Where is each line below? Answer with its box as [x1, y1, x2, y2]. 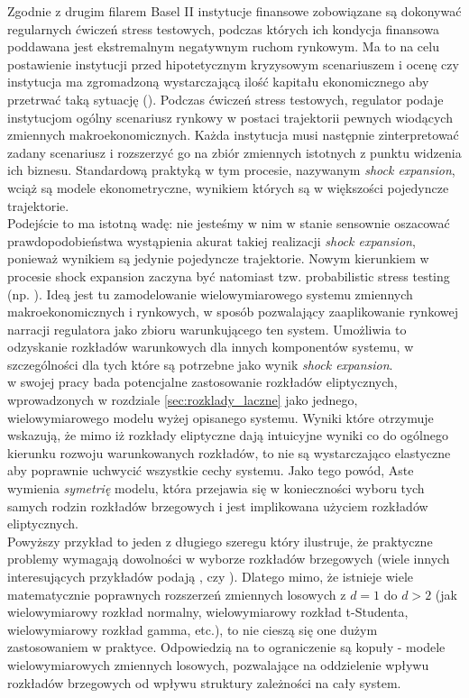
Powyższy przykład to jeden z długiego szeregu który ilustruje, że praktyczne [7, 531, 433, 550]
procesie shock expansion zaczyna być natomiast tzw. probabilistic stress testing [7, 266, 450, 285]
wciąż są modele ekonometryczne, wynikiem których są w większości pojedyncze [7, 178, 449, 197]
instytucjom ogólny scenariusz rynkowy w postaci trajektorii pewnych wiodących [7, 107, 453, 126]
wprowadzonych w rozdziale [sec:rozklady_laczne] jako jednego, [7, 390, 358, 409]
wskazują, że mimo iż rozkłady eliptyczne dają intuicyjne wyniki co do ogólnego [7, 426, 448, 445]
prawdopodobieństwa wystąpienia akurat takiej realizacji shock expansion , [7, 231, 416, 250]
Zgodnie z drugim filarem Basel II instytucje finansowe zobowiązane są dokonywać [7, 2, 462, 20]
